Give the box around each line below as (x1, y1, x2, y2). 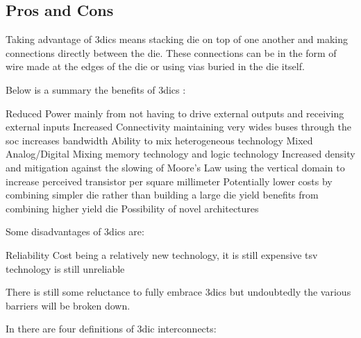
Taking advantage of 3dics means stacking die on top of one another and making (6, 32, 349, 47)
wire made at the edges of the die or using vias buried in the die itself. (6, 59, 305, 74)
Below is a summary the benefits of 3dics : (6, 82, 186, 96)
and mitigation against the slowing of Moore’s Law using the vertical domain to (6, 160, 345, 174)
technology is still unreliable (6, 261, 125, 276)
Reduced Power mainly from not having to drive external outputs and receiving (6, 105, 344, 120)
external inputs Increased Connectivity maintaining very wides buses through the (6, 119, 351, 134)
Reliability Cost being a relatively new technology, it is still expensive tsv (6, 247, 318, 262)
